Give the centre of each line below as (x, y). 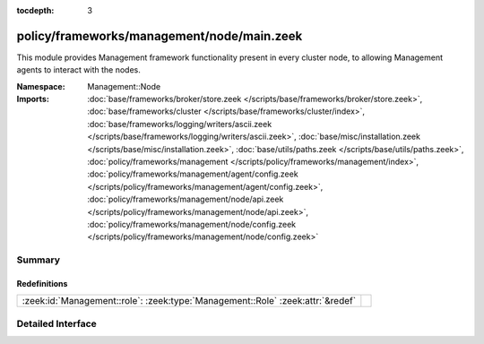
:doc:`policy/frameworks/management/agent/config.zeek (193, 174)
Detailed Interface (57, 323)
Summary (39, 260)
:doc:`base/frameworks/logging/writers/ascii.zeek (180, 124)
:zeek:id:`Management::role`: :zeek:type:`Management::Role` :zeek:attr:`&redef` (189, 301)
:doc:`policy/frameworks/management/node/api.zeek (186, 199)
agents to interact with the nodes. (78, 70)
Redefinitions (42, 283)
